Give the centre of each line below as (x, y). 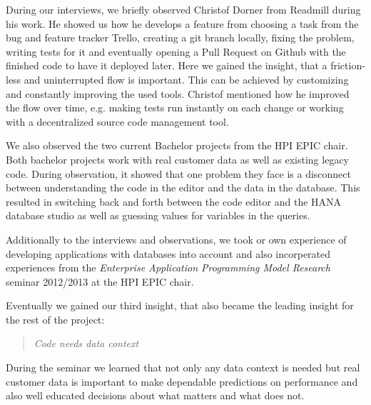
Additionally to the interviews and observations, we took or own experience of (176, 239)
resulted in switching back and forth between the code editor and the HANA (174, 201)
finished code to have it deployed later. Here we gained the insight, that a (167, 65)
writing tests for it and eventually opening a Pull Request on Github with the (176, 51)
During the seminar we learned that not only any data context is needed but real (183, 367)
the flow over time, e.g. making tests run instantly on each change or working (175, 107)
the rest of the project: (55, 319)
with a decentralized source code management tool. (117, 121)
